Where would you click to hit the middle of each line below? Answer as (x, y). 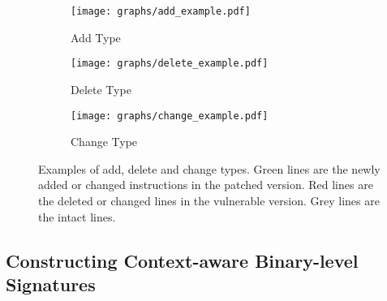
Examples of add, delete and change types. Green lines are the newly (209, 168)
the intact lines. (77, 216)
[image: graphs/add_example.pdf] (161, 11)
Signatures (51, 284)
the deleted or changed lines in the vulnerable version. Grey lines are (209, 200)
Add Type (96, 37)
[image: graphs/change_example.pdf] (170, 116)
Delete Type (101, 89)
